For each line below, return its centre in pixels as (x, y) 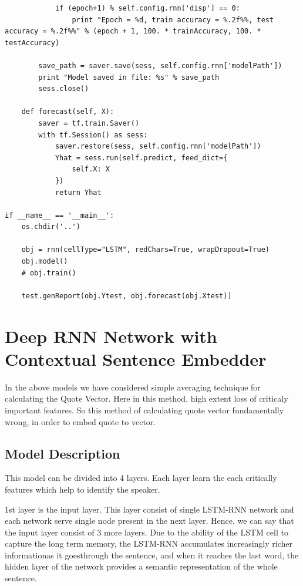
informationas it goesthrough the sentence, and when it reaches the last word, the (152, 555)
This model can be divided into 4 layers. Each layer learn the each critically (141, 478)
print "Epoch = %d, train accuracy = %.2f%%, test (173, 20)
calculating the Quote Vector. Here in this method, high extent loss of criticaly (147, 398)
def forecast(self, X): (68, 112)
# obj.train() (49, 273)
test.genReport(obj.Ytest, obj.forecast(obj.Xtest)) (127, 296)
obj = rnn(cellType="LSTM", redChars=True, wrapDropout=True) (146, 250)
